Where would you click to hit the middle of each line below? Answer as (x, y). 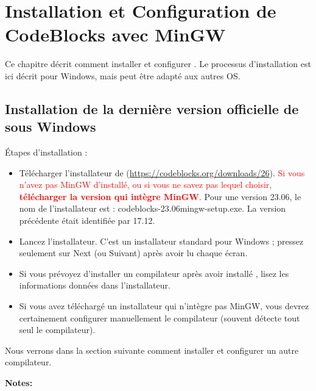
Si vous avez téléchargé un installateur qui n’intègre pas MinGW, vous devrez (164, 306)
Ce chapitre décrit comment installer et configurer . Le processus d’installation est (158, 64)
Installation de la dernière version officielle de (152, 108)
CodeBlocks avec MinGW (115, 34)
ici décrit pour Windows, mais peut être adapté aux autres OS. (123, 75)
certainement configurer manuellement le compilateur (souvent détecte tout (160, 317)
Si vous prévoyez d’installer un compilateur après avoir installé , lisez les (154, 273)
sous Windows (51, 127)
